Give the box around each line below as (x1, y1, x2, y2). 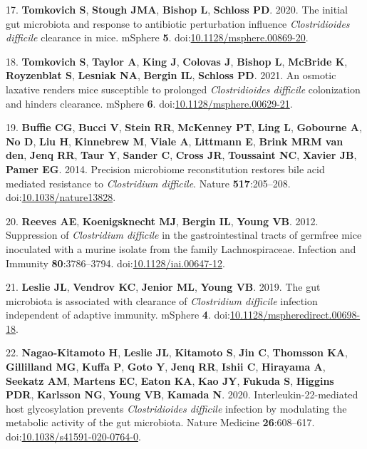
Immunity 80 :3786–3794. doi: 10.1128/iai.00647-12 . (6, 255, 225, 270)
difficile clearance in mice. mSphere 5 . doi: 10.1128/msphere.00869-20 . (6, 30, 309, 45)
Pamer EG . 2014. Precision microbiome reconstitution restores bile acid (6, 161, 325, 176)
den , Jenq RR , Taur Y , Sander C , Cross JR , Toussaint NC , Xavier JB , (6, 148, 357, 162)
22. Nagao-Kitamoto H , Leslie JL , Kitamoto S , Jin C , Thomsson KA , (6, 345, 348, 360)
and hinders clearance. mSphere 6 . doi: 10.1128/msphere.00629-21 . (6, 96, 293, 110)
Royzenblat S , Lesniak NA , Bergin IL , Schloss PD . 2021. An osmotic (6, 68, 336, 83)
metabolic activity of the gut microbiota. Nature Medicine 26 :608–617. (6, 415, 315, 430)
